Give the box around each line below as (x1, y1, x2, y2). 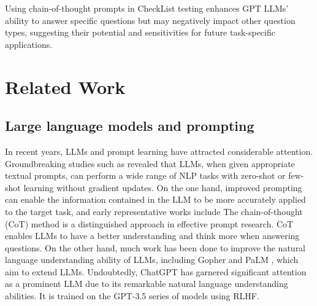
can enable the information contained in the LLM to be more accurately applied (5, 193, 306, 206)
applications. (5, 37, 53, 50)
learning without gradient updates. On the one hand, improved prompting (23, 181, 302, 194)
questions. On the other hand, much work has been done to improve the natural (5, 241, 306, 254)
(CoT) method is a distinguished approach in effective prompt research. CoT (5, 217, 294, 230)
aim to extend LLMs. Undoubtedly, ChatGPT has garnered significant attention (5, 265, 307, 278)
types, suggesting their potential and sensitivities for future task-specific (5, 26, 275, 39)
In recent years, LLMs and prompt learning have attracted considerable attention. (5, 144, 313, 157)
